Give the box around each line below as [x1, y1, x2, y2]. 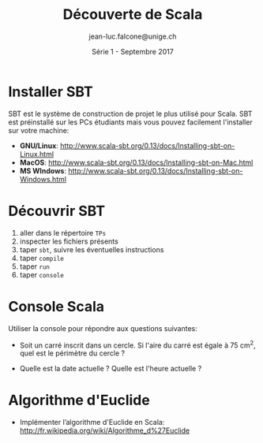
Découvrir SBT [8, 202, 105, 220]
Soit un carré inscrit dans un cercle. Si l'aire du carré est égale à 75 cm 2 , [19, 339, 256, 350]
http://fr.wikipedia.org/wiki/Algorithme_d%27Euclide [19, 426, 190, 435]
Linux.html [19, 149, 54, 158]
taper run [19, 262, 50, 271]
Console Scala [8, 297, 105, 315]
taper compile [19, 253, 65, 262]
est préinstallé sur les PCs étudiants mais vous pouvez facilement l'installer [8, 117, 253, 127]
